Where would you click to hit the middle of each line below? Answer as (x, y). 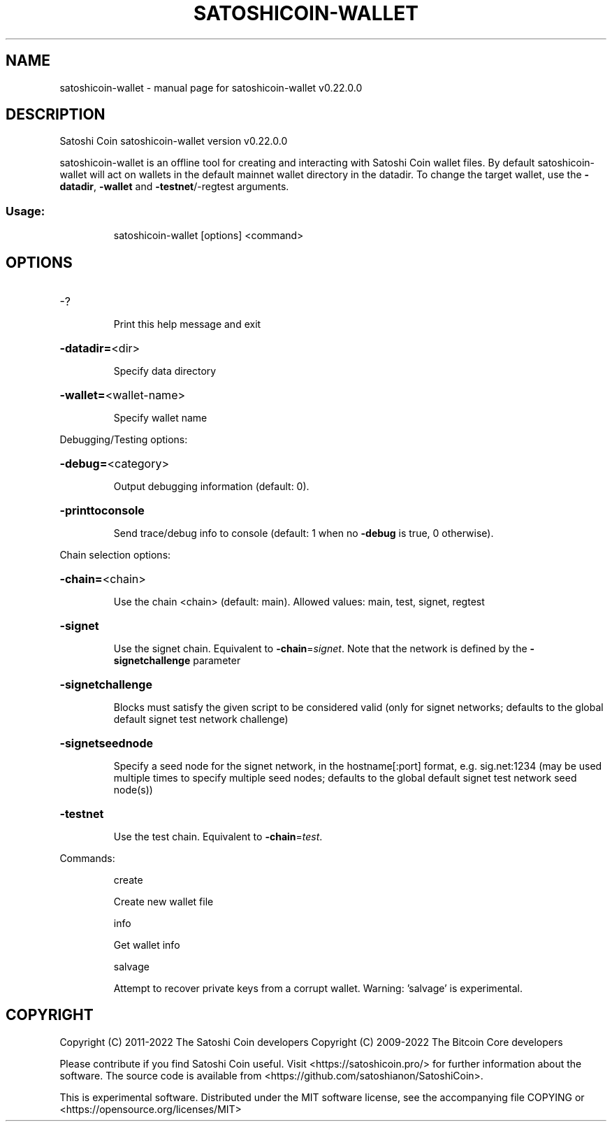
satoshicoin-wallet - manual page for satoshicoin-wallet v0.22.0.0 (211, 87)
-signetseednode (107, 744)
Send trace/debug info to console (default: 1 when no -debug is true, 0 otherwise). (304, 533)
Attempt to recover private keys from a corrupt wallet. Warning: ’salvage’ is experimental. (318, 989)
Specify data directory (165, 371)
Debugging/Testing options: (124, 440)
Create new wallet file (163, 902)
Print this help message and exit (187, 324)
